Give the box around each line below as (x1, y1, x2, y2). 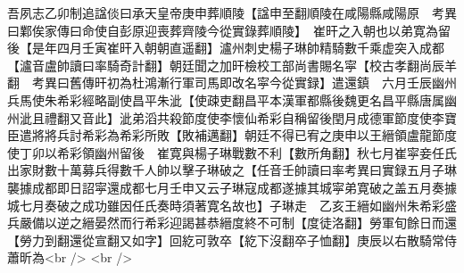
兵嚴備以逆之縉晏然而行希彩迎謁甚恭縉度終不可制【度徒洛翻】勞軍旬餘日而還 (7, 213, 457, 232)
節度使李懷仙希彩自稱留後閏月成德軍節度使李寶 (181, 108, 457, 127)
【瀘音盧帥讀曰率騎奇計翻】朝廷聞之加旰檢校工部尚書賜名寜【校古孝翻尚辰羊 (7, 55, 457, 74)
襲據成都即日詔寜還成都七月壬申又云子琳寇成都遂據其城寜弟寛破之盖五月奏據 (7, 178, 457, 196)
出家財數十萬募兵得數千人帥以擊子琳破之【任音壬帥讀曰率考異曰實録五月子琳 (7, 161, 457, 179)
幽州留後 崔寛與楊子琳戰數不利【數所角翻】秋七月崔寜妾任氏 (94, 143, 457, 161)
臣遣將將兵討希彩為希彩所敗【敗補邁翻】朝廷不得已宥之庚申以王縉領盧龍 (7, 126, 432, 145)
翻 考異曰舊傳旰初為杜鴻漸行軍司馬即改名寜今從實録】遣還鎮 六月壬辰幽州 (7, 73, 457, 92)
